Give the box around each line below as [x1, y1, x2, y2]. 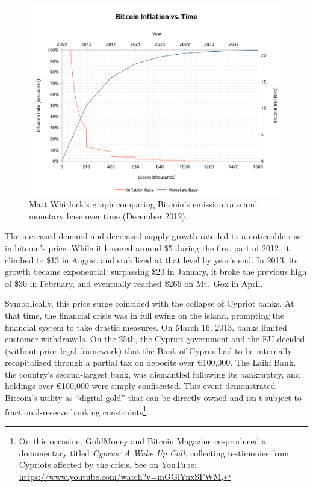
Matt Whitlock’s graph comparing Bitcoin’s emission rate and [29, 198, 258, 210]
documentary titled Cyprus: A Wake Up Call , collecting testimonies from [19, 446, 289, 459]
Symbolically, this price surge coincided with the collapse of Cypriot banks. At [5, 297, 294, 310]
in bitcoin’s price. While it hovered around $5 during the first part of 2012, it [5, 241, 290, 254]
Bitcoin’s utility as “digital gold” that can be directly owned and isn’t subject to [5, 391, 302, 404]
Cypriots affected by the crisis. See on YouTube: [19, 458, 197, 471]
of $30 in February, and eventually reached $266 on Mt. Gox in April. [5, 277, 263, 289]
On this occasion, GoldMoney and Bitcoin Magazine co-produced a [19, 434, 267, 447]
